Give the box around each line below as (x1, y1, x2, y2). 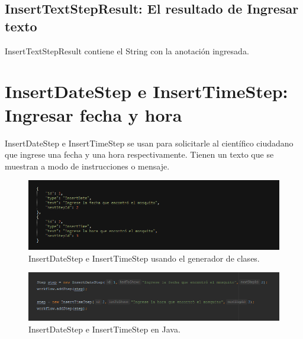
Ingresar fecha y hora (5, 102, 182, 126)
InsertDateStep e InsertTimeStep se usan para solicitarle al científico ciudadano (5, 136, 294, 149)
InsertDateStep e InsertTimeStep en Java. (28, 322, 180, 335)
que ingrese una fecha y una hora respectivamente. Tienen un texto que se (5, 148, 274, 161)
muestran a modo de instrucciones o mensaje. (5, 159, 170, 172)
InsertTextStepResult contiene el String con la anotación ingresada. (5, 44, 249, 57)
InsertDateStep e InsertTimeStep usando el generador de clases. (28, 252, 260, 264)
